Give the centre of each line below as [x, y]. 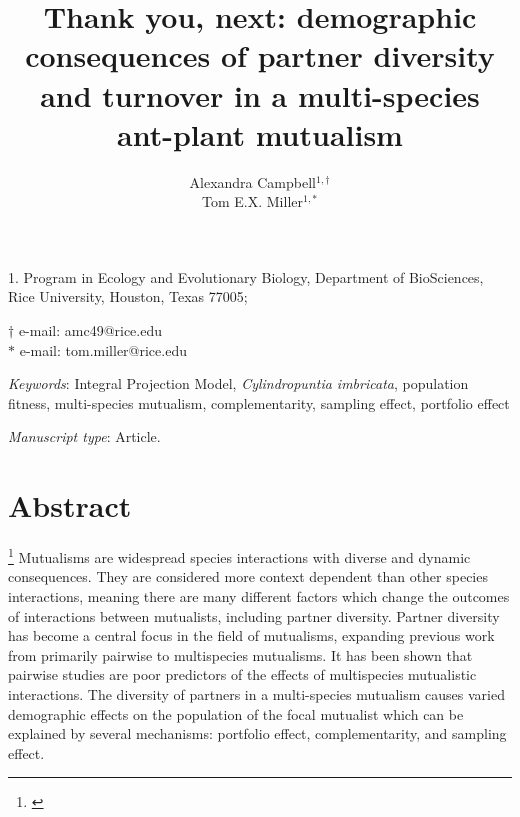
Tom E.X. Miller [252, 201]
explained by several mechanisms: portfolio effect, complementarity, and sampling [257, 733]
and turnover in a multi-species [260, 94]
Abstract [70, 505]
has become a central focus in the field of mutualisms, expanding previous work [251, 635]
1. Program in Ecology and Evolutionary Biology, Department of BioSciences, [246, 276]
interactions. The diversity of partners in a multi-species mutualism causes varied [256, 693]
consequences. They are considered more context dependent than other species [248, 576]
